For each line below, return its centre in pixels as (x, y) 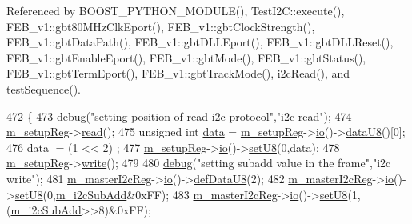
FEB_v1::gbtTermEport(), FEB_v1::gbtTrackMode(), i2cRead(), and (178, 73)
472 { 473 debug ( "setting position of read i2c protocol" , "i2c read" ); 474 (179, 116)
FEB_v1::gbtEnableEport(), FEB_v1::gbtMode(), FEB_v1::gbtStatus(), (186, 57)
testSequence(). (44, 88)
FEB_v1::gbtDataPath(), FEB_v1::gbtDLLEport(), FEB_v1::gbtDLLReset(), (200, 42)
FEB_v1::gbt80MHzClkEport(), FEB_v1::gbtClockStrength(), (161, 26)
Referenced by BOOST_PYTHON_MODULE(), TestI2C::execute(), (176, 10)
